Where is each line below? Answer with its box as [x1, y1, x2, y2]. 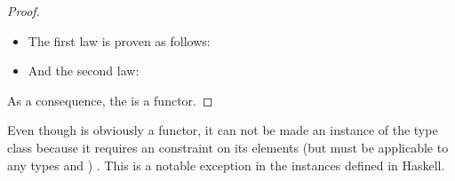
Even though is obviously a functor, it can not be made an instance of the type [7, 121, 438, 139]
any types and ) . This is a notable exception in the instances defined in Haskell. [7, 155, 445, 174]
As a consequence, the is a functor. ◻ [7, 90, 213, 109]
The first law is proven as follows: [28, 31, 211, 50]
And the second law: [28, 61, 140, 80]
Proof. [7, 2, 40, 20]
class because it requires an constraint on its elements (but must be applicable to [7, 138, 449, 156]
